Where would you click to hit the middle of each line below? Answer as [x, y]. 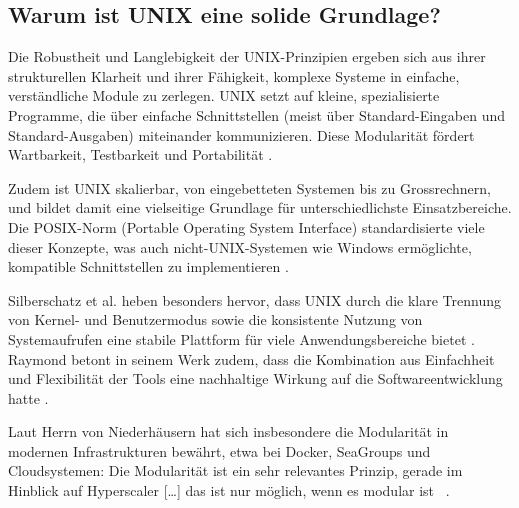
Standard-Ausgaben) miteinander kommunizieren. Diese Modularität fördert [241, 134]
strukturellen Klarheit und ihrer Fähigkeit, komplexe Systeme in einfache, [234, 75]
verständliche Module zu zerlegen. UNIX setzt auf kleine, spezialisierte [224, 95]
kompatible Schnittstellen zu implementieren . [148, 266]
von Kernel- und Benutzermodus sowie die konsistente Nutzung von [215, 319]
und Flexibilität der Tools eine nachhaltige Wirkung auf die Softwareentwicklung [255, 378]
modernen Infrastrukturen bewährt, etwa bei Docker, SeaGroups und [219, 450]
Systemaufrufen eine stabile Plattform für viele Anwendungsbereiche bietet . [241, 338]
